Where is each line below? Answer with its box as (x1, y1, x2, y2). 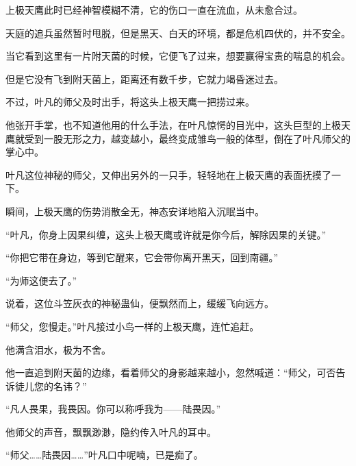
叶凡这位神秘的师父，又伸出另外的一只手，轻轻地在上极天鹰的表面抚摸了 (5, 167, 331, 182)
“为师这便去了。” (5, 273, 77, 287)
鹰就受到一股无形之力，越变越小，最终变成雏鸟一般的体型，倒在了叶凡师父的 (5, 131, 351, 145)
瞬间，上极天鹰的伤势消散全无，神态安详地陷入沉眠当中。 (5, 204, 264, 218)
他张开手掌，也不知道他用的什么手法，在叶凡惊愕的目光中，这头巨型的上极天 (5, 117, 351, 132)
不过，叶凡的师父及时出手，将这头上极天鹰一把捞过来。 (5, 95, 255, 109)
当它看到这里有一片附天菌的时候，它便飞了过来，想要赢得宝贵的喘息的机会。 (5, 49, 351, 63)
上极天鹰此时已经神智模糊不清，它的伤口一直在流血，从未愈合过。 (5, 3, 303, 16)
